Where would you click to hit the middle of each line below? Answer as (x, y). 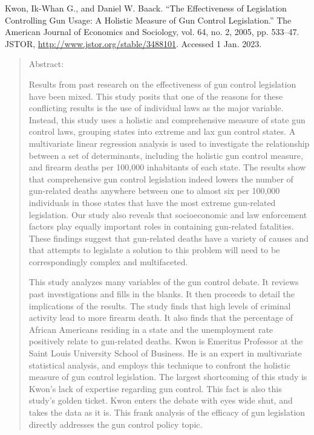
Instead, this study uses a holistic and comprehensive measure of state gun (167, 119)
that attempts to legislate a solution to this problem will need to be (154, 250)
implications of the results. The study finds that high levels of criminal (160, 305)
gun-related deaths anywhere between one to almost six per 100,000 (154, 191)
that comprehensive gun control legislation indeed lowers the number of (161, 179)
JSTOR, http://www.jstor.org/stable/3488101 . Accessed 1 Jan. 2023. (133, 43)
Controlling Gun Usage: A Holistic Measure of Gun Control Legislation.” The (148, 20)
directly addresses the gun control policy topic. (116, 424)
